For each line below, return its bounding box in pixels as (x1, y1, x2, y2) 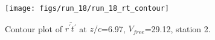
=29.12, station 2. (144, 22, 211, 35)
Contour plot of (5, 22, 62, 35)
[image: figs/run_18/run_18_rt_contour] (5, 4, 170, 13)
